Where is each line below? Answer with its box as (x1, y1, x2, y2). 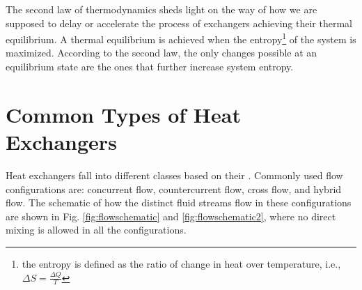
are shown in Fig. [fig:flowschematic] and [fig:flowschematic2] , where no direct (6, 208, 336, 223)
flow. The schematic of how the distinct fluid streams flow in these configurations (6, 195, 352, 210)
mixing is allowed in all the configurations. (6, 222, 187, 237)
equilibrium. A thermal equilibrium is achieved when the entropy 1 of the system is (6, 30, 356, 46)
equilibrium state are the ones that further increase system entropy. (6, 59, 294, 74)
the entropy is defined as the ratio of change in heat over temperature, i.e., (22, 256, 341, 270)
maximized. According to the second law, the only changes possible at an (6, 45, 317, 60)
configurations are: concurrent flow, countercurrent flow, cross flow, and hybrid (6, 181, 342, 196)
